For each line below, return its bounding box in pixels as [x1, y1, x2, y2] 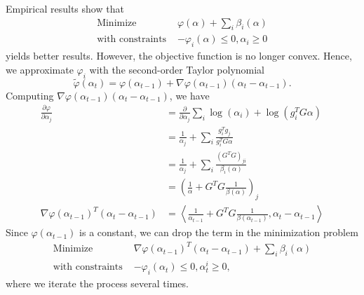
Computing [6, 88, 54, 102]
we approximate [6, 62, 74, 76]
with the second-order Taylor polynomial [89, 62, 265, 76]
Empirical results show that [6, 1, 124, 15]
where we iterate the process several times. [6, 275, 189, 290]
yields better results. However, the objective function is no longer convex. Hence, [6, 48, 352, 63]
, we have [169, 88, 210, 102]
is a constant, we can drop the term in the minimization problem [79, 225, 358, 240]
